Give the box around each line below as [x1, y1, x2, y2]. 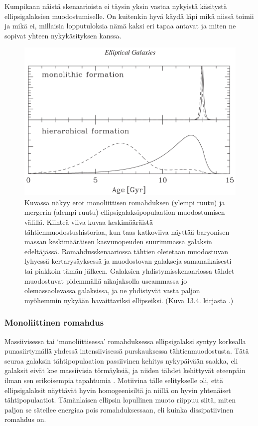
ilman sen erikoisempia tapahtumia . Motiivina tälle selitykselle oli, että [4, 375, 224, 385]
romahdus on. [4, 414, 46, 425]
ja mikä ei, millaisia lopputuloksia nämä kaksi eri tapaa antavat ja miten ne [4, 20, 236, 31]
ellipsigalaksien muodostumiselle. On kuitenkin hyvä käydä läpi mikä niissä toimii [4, 10, 254, 21]
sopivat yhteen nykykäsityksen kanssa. [4, 30, 122, 40]
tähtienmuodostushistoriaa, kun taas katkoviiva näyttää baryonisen [24, 226, 230, 237]
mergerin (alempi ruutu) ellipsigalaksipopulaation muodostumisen [24, 207, 225, 217]
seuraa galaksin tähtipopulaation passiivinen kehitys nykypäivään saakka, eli [4, 355, 238, 366]
